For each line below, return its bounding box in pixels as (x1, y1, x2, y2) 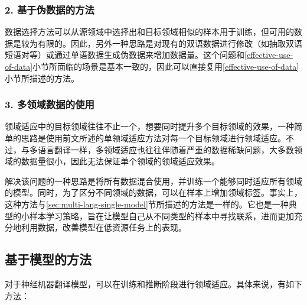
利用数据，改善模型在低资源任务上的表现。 (21, 221, 187, 233)
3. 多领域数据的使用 (5, 97, 94, 112)
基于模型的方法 (5, 250, 92, 268)
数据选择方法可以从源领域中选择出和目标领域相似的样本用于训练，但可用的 (5, 25, 294, 38)
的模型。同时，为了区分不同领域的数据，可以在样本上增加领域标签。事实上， (5, 186, 302, 199)
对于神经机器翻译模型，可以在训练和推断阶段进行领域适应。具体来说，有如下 (5, 277, 302, 290)
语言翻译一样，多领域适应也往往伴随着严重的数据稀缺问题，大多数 (37, 143, 294, 155)
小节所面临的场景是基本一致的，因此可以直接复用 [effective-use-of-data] (32, 60, 299, 72)
